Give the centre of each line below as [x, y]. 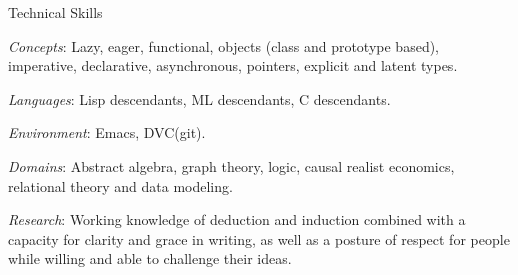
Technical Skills [55, 12]
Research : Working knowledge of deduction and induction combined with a [237, 219]
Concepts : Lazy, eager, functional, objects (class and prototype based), [224, 45]
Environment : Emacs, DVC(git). [107, 132]
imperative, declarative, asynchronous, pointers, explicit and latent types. [233, 65]
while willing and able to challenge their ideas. [150, 258]
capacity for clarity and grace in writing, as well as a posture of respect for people [259, 238]
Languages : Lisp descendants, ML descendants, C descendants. [199, 98]
